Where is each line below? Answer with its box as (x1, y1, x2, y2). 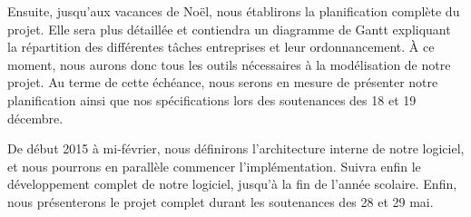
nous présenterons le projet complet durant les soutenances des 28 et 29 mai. (7, 192, 434, 211)
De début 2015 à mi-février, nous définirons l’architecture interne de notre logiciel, (7, 139, 465, 158)
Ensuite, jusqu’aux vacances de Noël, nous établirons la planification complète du (7, 2, 460, 20)
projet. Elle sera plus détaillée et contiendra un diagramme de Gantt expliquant (7, 19, 451, 38)
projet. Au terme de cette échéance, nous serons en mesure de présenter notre (7, 73, 438, 92)
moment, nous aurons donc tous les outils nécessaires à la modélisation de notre (7, 54, 451, 74)
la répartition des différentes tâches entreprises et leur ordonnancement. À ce (7, 37, 435, 56)
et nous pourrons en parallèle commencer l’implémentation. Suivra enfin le (7, 156, 421, 175)
